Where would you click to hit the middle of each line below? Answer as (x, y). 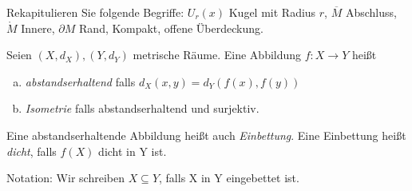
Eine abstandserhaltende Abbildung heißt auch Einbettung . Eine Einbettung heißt (206, 135)
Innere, (38, 28)
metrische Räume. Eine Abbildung (217, 55)
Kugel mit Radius (272, 12)
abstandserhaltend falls (80, 81)
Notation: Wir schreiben (65, 178)
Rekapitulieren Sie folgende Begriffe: (95, 12)
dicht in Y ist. (133, 151)
